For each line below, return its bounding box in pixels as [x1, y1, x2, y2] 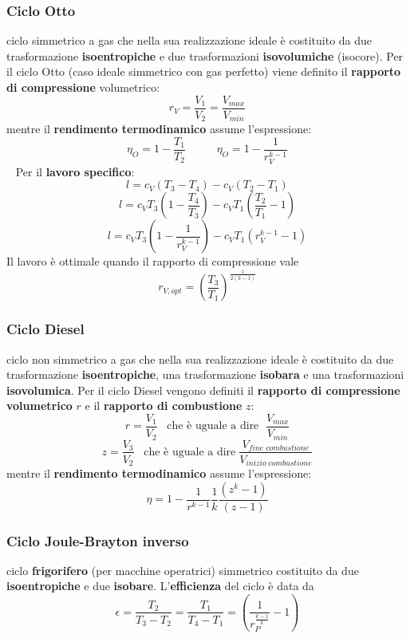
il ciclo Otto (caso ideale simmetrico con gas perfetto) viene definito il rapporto [6, 63, 401, 80]
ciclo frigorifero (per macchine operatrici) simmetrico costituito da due [6, 561, 359, 578]
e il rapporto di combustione [85, 397, 242, 414]
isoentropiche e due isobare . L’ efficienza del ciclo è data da [6, 577, 314, 594]
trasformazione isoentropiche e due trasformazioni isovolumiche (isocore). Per [6, 47, 404, 64]
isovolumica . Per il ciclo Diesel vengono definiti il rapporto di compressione [6, 381, 400, 398]
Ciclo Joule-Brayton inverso [6, 530, 189, 550]
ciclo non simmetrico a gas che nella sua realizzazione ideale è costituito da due [6, 350, 394, 367]
